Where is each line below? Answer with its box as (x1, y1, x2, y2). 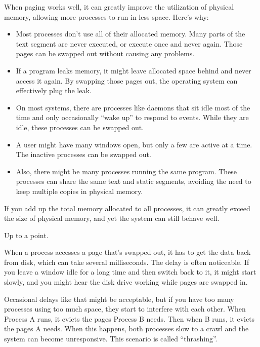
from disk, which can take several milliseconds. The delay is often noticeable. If (4, 256, 249, 267)
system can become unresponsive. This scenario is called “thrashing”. (4, 333, 218, 344)
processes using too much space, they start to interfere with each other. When (4, 303, 246, 314)
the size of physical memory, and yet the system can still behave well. (4, 213, 220, 223)
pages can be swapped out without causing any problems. (16, 48, 195, 59)
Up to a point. (4, 229, 49, 240)
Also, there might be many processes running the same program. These (16, 166, 237, 176)
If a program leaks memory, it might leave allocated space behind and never (16, 65, 251, 75)
